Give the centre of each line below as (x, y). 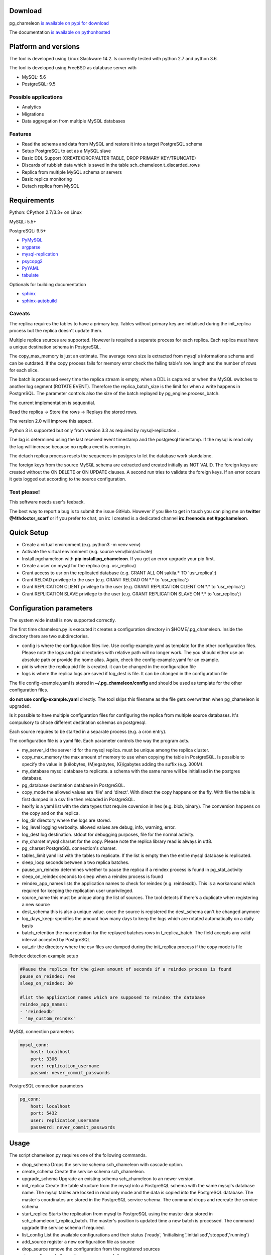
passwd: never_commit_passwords (70, 1073)
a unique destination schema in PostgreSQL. (55, 347)
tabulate (30, 275)
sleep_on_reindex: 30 (46, 983)
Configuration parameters (51, 608)
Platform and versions (45, 46)
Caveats (20, 314)
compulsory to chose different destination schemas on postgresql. (78, 722)
